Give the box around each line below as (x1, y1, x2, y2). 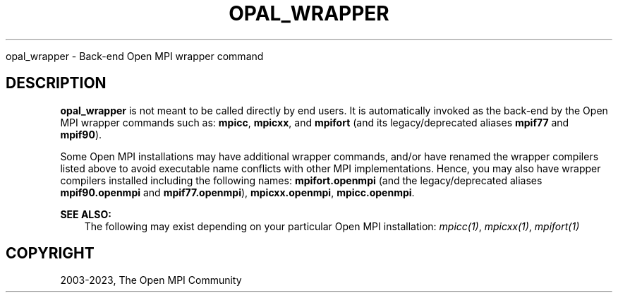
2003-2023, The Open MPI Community (60, 274, 242, 287)
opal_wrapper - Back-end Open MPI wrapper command (6, 49, 264, 62)
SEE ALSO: (60, 208, 111, 220)
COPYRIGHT (6, 244, 95, 263)
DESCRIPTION (6, 74, 107, 93)
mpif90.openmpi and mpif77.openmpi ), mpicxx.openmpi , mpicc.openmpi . (60, 186, 415, 198)
